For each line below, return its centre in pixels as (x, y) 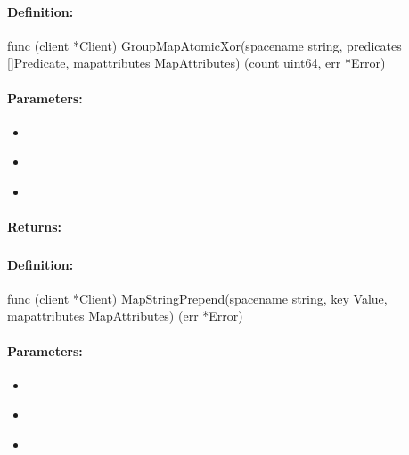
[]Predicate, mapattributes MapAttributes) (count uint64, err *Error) (196, 63)
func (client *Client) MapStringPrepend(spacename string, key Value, (197, 298)
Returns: (35, 227)
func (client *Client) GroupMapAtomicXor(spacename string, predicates (204, 45)
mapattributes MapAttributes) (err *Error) (125, 316)
